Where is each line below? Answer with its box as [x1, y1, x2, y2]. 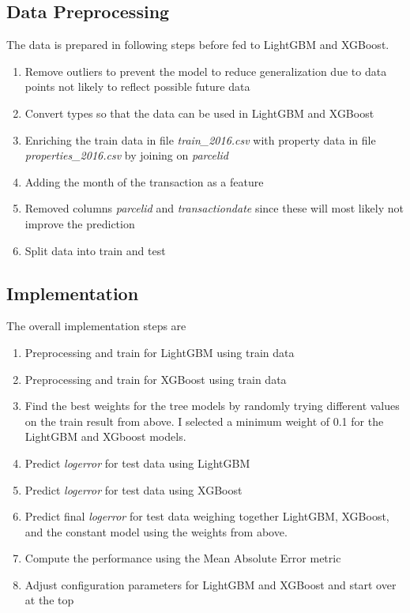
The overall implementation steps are [6, 318, 186, 334]
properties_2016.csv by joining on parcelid [24, 147, 228, 164]
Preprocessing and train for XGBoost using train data [24, 370, 287, 387]
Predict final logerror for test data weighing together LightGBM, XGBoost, [24, 508, 389, 525]
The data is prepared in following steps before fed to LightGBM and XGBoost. [6, 36, 389, 53]
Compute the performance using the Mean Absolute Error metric [24, 550, 341, 566]
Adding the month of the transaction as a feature [24, 173, 264, 190]
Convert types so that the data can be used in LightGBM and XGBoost [24, 104, 374, 121]
